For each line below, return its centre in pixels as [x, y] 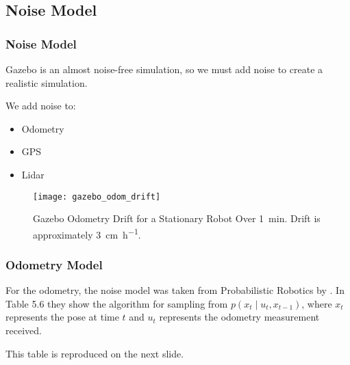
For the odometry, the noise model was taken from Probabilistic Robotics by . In [175, 290]
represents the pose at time [62, 317]
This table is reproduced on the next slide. [95, 353]
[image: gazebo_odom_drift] [97, 197]
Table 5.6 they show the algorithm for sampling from [117, 303]
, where [317, 303]
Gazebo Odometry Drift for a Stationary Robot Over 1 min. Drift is [177, 218]
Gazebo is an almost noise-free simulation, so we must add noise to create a [164, 69]
